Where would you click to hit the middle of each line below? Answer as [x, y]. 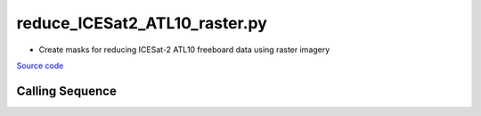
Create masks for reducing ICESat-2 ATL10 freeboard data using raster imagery [184, 50]
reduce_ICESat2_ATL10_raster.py [142, 23]
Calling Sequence [67, 91]
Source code [40, 66]
